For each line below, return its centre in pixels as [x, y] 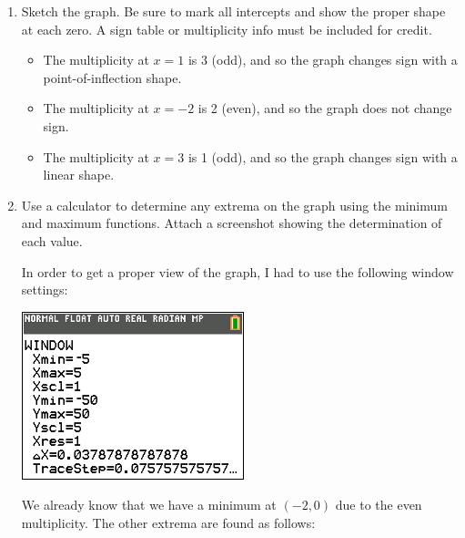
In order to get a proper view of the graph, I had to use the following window [238, 271]
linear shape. [79, 175]
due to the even [379, 505]
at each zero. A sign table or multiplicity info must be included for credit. [227, 29]
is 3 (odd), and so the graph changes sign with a [323, 60]
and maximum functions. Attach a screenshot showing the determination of [232, 223]
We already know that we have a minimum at [149, 505]
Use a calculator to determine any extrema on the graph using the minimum [234, 205]
